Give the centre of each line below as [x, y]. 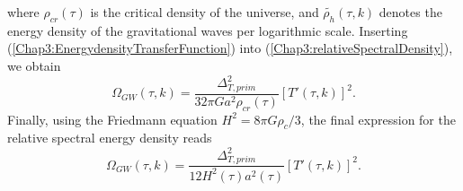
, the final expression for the [378, 119]
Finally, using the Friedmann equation [112, 119]
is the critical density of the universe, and [205, 12]
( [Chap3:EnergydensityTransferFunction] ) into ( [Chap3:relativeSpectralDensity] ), [230, 48]
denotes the [410, 12]
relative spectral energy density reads [110, 138]
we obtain [34, 65]
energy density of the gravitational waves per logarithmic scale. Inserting [208, 30]
